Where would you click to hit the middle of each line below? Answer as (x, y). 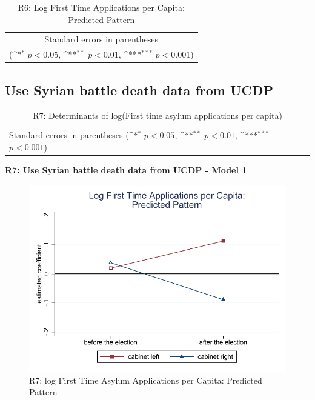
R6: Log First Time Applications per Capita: (101, 7)
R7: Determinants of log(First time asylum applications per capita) (157, 115)
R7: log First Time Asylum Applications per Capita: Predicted (146, 380)
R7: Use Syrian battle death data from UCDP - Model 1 (126, 170)
